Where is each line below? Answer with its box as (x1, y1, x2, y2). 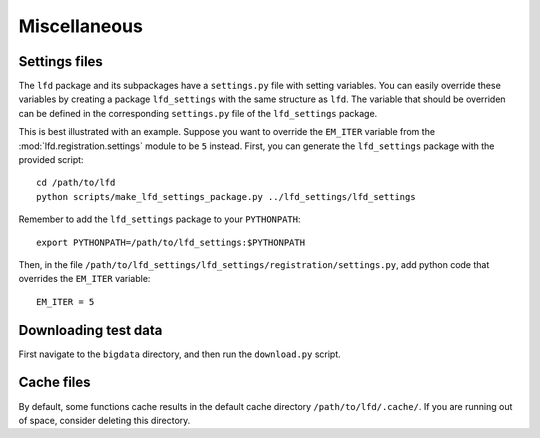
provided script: (18, 154, 84, 166)
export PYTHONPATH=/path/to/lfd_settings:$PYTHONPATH (36, 236, 305, 248)
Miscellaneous (18, 15, 144, 37)
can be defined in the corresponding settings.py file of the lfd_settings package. (18, 107, 378, 119)
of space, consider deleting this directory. (18, 414, 191, 426)
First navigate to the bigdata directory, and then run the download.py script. (18, 348, 342, 360)
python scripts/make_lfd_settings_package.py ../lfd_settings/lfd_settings (36, 191, 416, 202)
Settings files (18, 53, 104, 70)
